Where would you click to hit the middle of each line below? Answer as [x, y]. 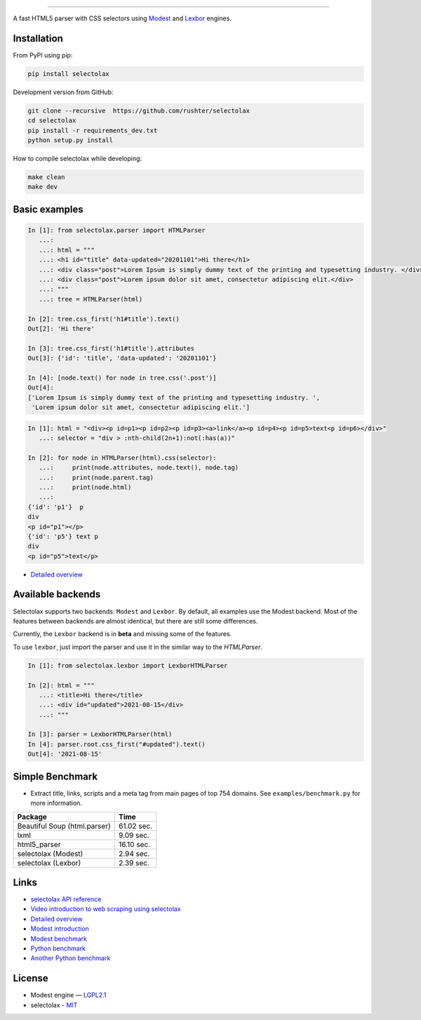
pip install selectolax [69, 73]
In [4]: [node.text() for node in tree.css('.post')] [122, 377]
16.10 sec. [134, 844]
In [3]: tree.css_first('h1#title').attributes [111, 348]
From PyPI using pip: [43, 55]
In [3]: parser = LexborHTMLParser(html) [100, 734]
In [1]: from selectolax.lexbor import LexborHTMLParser [128, 665]
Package [32, 817]
